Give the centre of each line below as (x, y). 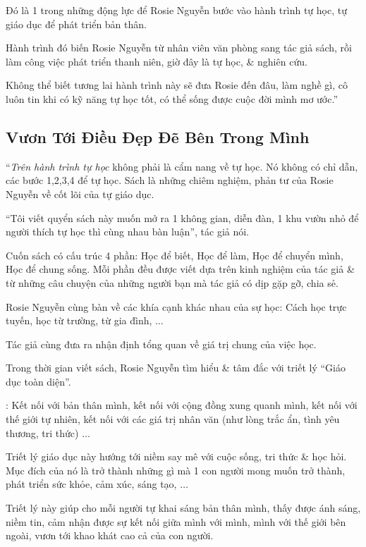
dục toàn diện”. (38, 381)
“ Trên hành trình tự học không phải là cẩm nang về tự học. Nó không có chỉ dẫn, (182, 166)
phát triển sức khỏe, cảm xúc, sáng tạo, (91, 484)
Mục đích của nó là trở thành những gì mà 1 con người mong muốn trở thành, (176, 470)
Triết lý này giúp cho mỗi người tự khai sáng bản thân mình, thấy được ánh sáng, (183, 508)
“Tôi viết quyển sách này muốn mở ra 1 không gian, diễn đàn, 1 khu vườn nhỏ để (182, 217)
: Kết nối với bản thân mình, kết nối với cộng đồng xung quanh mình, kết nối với (182, 405)
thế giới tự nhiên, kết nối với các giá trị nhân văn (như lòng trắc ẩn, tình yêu (173, 419)
